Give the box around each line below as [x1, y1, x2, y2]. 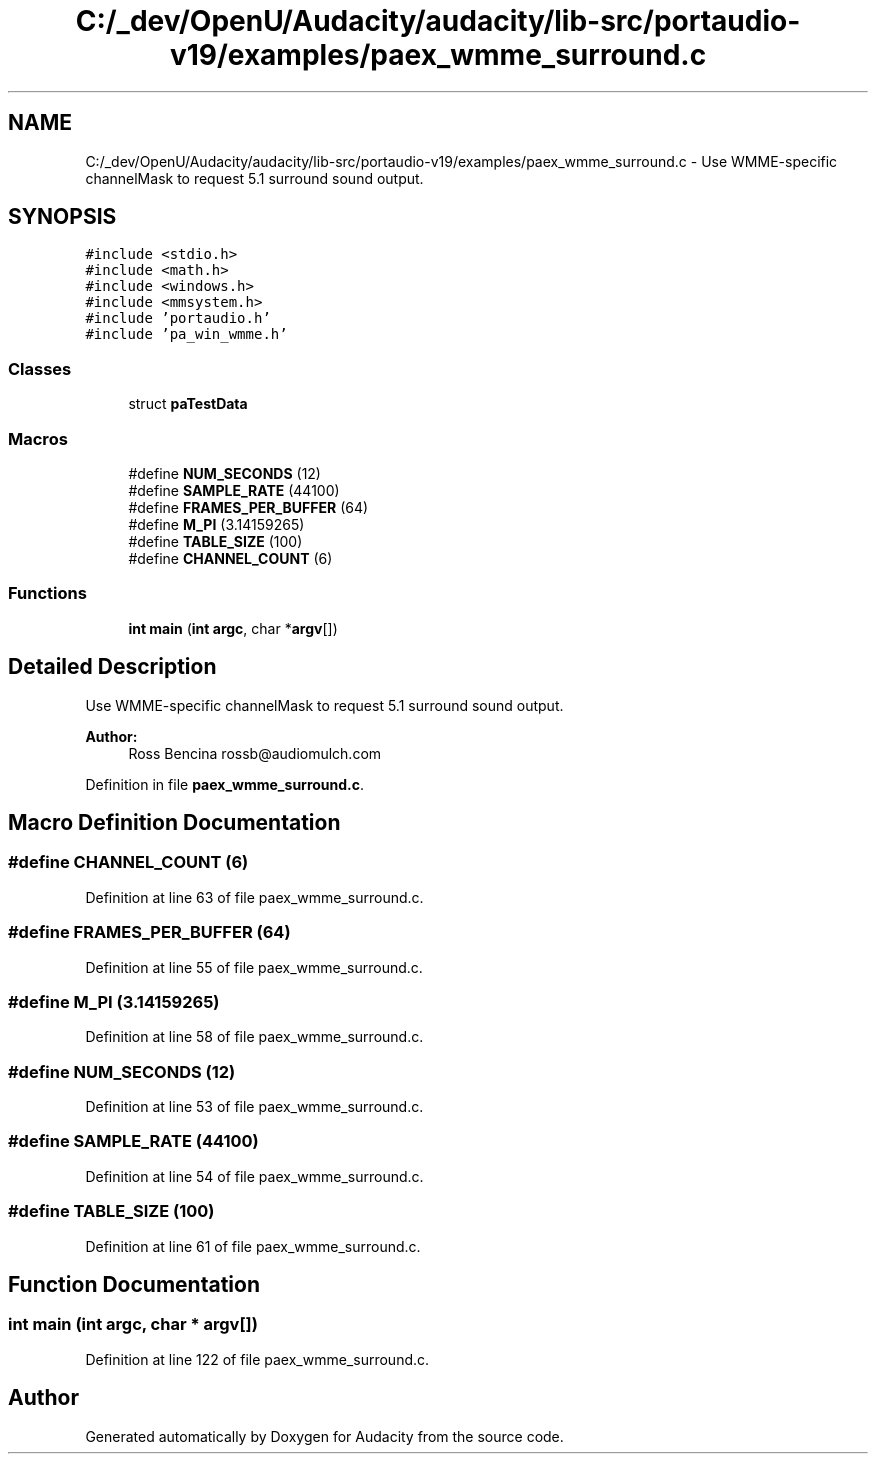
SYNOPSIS [8, 204, 117, 230]
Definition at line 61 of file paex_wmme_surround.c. [85, 1237, 421, 1255]
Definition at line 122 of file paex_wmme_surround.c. [85, 1350, 430, 1368]
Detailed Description [8, 654, 217, 680]
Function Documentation [8, 1271, 260, 1297]
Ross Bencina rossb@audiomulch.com [128, 744, 382, 762]
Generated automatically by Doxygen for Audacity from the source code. [85, 1427, 564, 1445]
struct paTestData [128, 395, 248, 413]
